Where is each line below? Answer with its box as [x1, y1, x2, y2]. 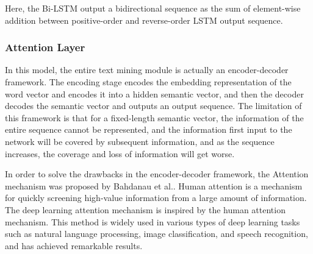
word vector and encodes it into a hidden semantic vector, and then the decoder [5, 87, 304, 100]
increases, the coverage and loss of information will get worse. [5, 147, 235, 160]
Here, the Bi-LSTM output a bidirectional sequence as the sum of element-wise [5, 2, 301, 14]
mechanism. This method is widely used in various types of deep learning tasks [5, 215, 300, 228]
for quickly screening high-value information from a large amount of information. [5, 191, 307, 204]
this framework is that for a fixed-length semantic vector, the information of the [5, 111, 304, 124]
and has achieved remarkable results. [5, 239, 143, 252]
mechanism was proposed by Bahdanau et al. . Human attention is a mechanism [5, 179, 303, 192]
